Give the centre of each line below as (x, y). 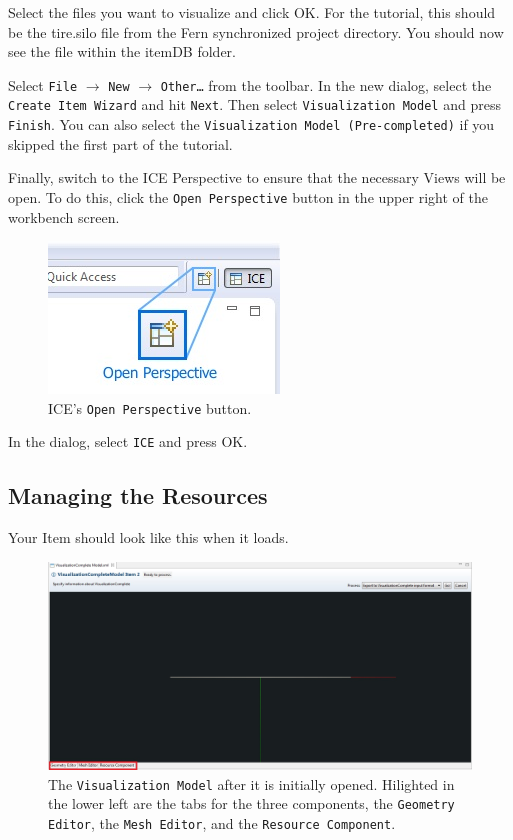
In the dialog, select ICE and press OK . (128, 441)
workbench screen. (64, 216)
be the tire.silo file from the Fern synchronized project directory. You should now (256, 31)
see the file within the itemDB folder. (122, 51)
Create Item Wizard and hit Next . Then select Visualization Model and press (254, 104)
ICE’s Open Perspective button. (150, 407)
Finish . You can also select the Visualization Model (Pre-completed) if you (251, 124)
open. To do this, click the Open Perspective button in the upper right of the (248, 196)
